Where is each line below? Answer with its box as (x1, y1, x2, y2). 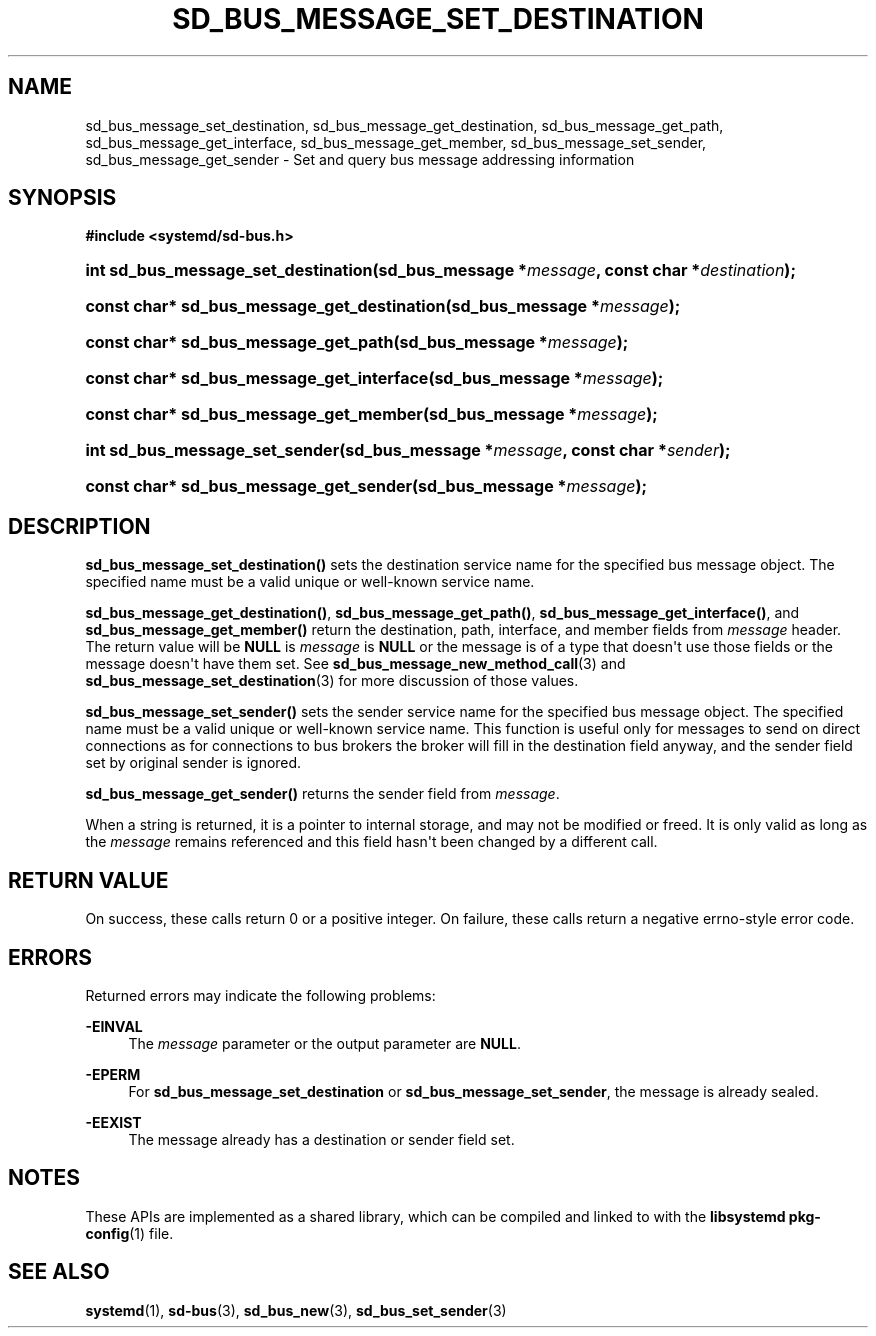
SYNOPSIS (8, 185, 117, 211)
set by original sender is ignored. (85, 754, 302, 772)
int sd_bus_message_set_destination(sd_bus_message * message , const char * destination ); (85, 260, 796, 281)
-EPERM (85, 1065, 141, 1083)
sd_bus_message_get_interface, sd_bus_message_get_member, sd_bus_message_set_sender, (85, 133, 707, 151)
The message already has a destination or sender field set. (128, 1130, 515, 1148)
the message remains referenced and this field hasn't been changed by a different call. (85, 833, 658, 851)
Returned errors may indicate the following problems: (85, 986, 436, 1004)
